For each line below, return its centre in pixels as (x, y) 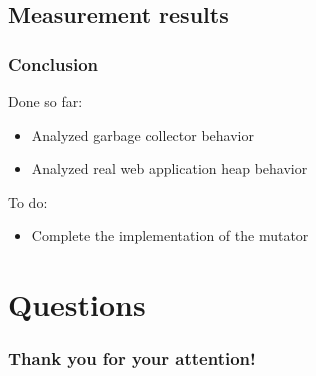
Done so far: (45, 101)
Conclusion (53, 63)
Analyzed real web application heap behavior (169, 168)
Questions (77, 304)
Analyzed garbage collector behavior (142, 134)
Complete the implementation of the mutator (170, 235)
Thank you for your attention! (132, 358)
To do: (28, 201)
